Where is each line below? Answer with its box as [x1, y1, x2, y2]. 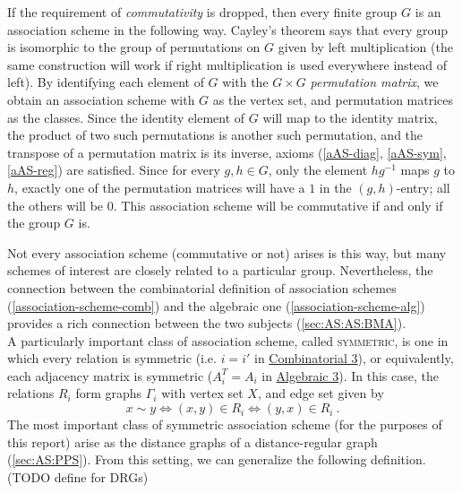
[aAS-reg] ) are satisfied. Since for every [7, 160, 220, 179]
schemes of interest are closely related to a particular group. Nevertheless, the [7, 261, 433, 280]
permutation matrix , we [310, 73, 439, 91]
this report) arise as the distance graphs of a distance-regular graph [7, 432, 378, 451]
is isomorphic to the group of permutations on [7, 38, 261, 56]
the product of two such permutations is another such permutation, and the [7, 125, 423, 144]
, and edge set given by [257, 384, 384, 402]
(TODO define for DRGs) [7, 467, 149, 486]
